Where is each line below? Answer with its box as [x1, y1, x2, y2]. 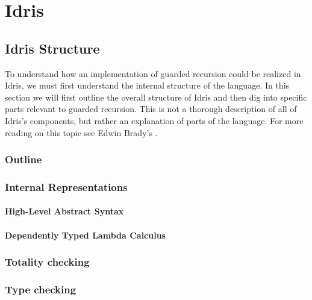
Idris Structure [5, 39, 100, 57]
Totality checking [5, 254, 90, 269]
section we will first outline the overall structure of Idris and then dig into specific [5, 90, 307, 103]
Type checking [5, 281, 76, 296]
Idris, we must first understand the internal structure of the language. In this [5, 79, 290, 92]
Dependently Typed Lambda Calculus [5, 228, 166, 241]
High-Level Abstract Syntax [5, 205, 124, 217]
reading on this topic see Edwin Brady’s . [5, 126, 158, 139]
